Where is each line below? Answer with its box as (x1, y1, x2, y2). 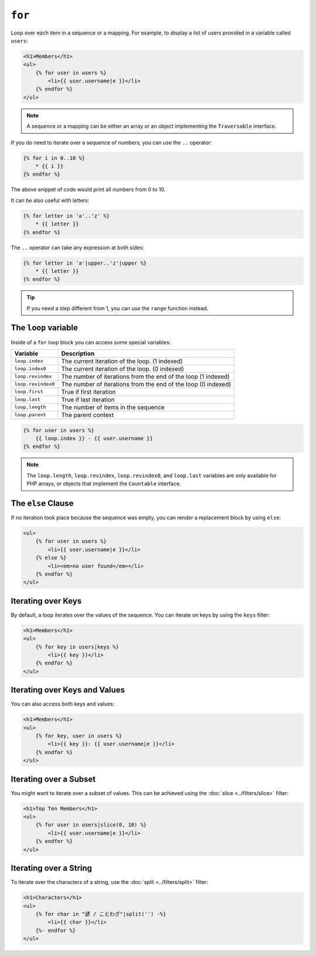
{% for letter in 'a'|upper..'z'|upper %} (23, 259, 147, 266)
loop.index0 (14, 366, 46, 372)
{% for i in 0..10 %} (23, 155, 85, 161)
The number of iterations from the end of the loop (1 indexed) (61, 372, 230, 381)
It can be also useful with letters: (11, 197, 90, 204)
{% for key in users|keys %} (35, 643, 119, 650)
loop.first (14, 389, 44, 395)
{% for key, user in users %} (35, 732, 122, 739)
